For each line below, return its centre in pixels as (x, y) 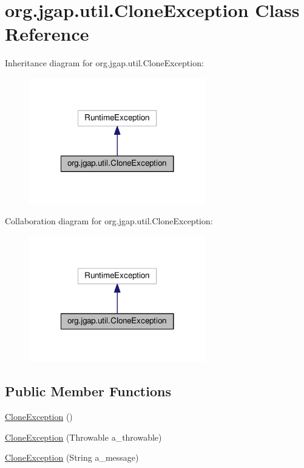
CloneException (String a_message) (72, 457)
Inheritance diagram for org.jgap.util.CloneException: (104, 63)
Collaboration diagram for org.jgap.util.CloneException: (109, 221)
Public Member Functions (88, 391)
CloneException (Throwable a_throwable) (83, 437)
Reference (47, 34)
